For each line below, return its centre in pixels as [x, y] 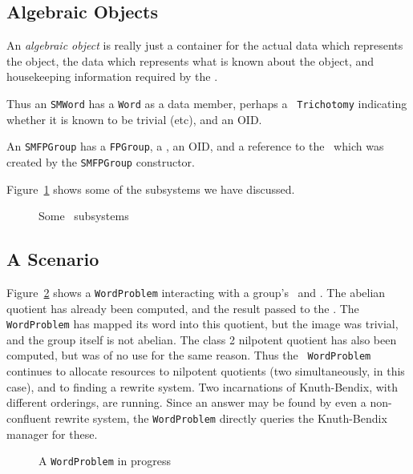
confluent [29, 418]
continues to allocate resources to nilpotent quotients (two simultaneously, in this [206, 371]
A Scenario [53, 259]
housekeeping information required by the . [112, 76]
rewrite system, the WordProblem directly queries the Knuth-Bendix [221, 418]
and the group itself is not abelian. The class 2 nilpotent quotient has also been [202, 339]
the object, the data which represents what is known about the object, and [190, 60]
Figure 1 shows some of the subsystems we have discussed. [151, 189]
